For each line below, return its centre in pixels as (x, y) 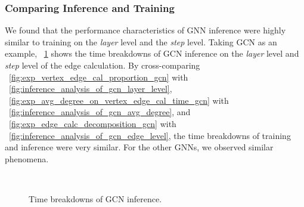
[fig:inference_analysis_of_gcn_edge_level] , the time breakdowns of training (150, 135)
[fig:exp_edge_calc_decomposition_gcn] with (93, 123)
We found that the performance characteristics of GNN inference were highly (145, 30)
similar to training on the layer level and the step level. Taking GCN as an (141, 41)
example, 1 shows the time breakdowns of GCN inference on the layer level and (152, 53)
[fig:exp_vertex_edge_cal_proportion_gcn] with (99, 77)
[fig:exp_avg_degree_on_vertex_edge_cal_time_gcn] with (119, 100)
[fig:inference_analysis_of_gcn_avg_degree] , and (100, 112)
